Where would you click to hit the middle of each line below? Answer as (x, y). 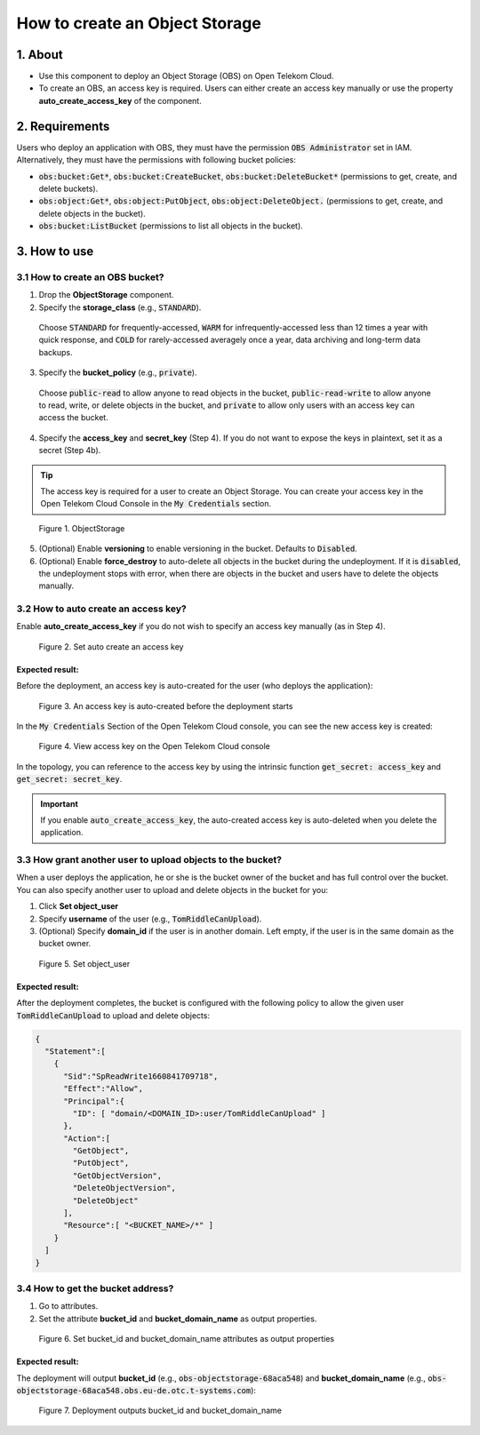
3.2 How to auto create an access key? (101, 609)
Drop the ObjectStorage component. (106, 295)
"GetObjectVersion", (117, 1176)
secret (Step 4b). (70, 450)
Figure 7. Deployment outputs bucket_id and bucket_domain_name (160, 1411)
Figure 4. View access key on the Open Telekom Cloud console (154, 746)
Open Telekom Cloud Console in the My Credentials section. (156, 504)
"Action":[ (87, 1138)
